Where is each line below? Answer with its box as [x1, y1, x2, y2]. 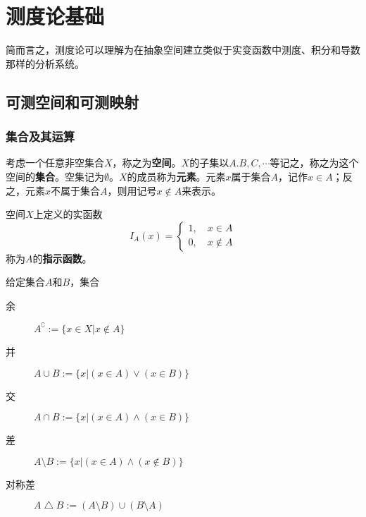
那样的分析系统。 [6, 56, 84, 71]
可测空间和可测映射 [6, 90, 139, 112]
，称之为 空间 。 [112, 155, 182, 170]
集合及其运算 [6, 128, 75, 145]
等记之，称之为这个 [270, 155, 359, 170]
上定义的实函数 [33, 207, 103, 221]
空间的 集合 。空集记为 [6, 169, 104, 183]
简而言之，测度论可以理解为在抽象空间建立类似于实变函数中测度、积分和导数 [6, 42, 360, 57]
